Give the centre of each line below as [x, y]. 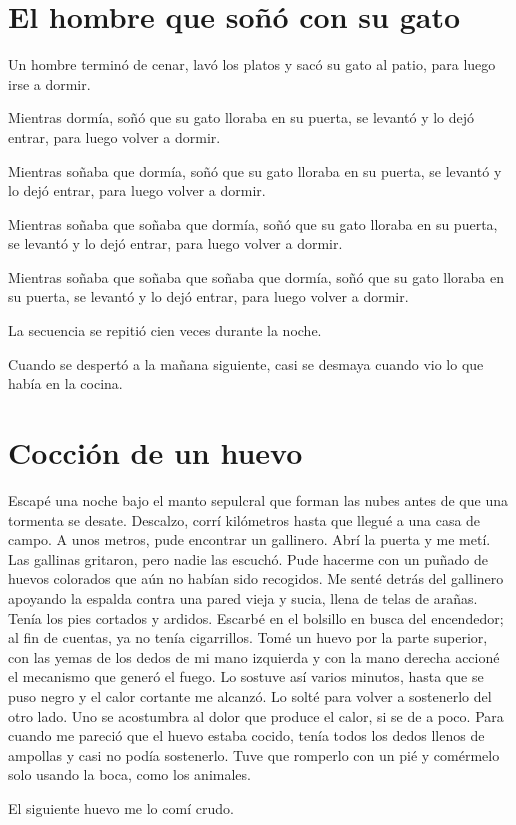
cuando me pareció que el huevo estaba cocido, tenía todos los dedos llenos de [246, 735]
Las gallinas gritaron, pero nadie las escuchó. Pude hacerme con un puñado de [248, 558]
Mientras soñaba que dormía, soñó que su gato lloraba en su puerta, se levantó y [255, 170]
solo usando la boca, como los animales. [129, 774]
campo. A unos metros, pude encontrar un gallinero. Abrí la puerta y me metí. [249, 539]
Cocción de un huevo [155, 452]
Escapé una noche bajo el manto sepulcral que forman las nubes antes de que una [258, 499]
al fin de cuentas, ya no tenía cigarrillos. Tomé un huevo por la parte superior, [248, 637]
